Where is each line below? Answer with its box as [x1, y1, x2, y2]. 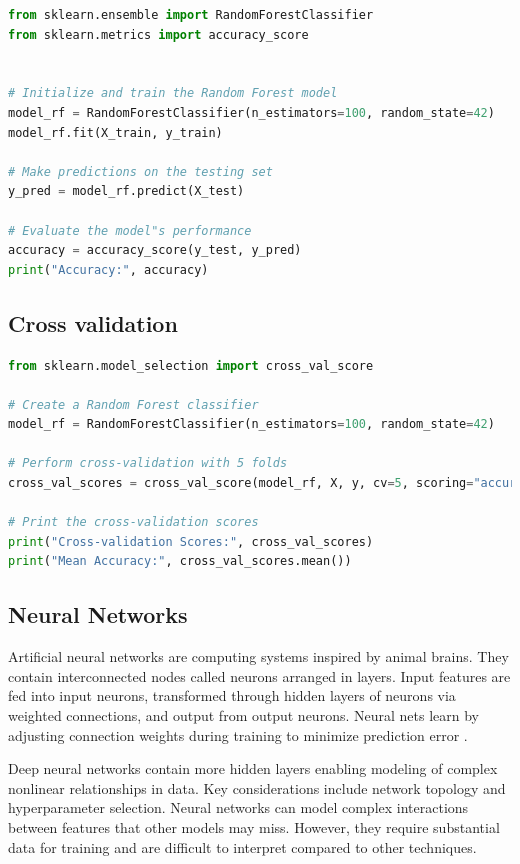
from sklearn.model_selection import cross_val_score [8, 358, 374, 373]
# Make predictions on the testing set [8, 164, 273, 179]
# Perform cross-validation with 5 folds [8, 456, 288, 471]
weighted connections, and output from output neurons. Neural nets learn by [8, 705, 479, 726]
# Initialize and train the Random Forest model [8, 86, 338, 101]
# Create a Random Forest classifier [8, 397, 259, 412]
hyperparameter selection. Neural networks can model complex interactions [8, 797, 469, 818]
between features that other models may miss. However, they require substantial [8, 817, 500, 837]
